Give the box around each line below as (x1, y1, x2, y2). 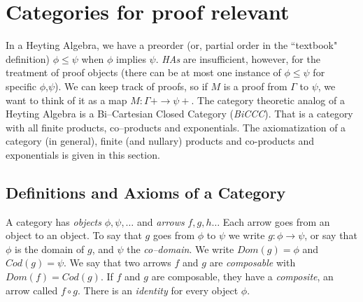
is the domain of (15, 241, 85, 256)
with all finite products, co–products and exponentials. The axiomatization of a (6, 120, 346, 134)
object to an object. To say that (6, 228, 142, 243)
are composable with (209, 255, 296, 270)
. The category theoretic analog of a (191, 92, 345, 107)
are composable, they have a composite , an (151, 269, 334, 284)
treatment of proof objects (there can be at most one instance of (6, 65, 281, 80)
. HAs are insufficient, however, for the (155, 51, 320, 66)
